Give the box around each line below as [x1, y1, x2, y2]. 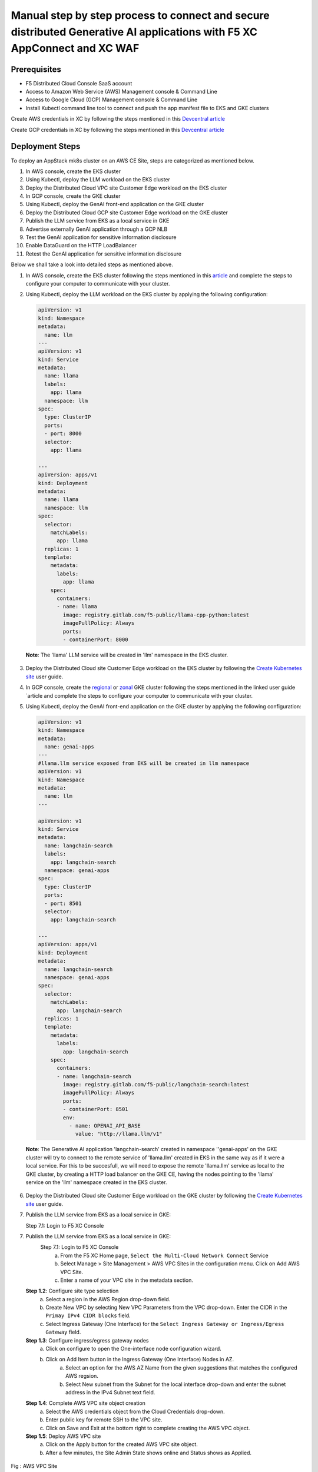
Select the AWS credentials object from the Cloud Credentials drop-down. [45, 1408, 225, 1415]
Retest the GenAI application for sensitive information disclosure [25, 250, 182, 257]
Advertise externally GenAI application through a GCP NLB [25, 226, 168, 233]
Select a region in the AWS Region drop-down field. [45, 1295, 171, 1302]
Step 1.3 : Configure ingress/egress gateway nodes [25, 1337, 149, 1344]
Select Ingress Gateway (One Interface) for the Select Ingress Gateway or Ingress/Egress [45, 1320, 284, 1327]
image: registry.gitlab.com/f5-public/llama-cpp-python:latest [62, 611, 250, 618]
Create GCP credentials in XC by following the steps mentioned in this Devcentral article [11, 126, 224, 133]
